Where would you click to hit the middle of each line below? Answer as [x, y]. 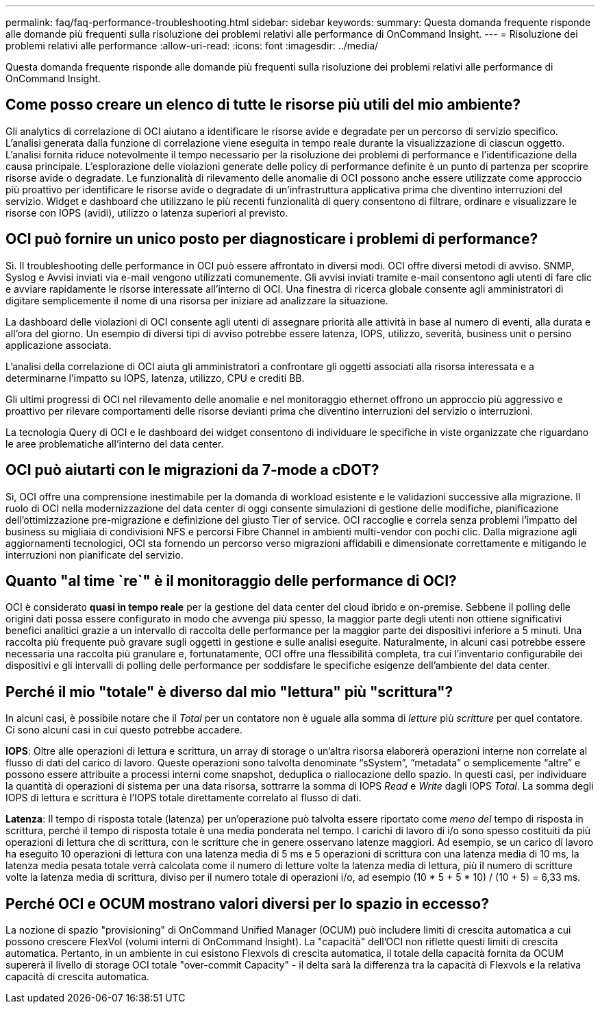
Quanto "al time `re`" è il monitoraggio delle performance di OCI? [231, 581]
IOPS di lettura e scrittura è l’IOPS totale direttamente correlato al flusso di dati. [184, 798]
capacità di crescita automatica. [77, 977]
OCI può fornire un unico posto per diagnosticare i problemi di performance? [272, 239]
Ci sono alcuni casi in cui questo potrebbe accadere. [124, 730]
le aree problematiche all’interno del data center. [115, 443]
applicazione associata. [59, 345]
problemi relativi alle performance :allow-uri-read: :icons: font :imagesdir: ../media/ [192, 46]
